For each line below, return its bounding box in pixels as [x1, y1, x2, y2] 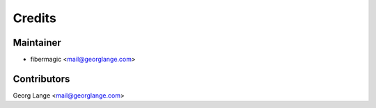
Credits [13, 10, 57, 26]
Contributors [13, 73, 70, 84]
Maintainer [13, 37, 62, 48]
